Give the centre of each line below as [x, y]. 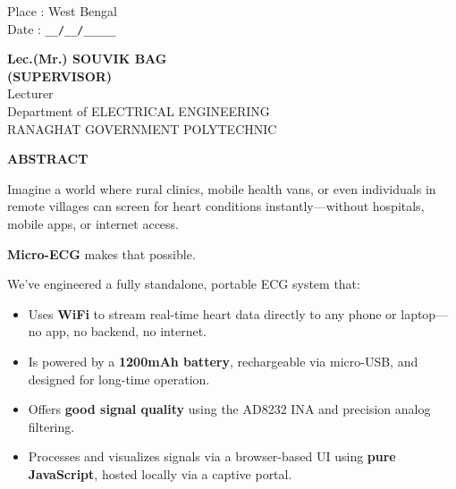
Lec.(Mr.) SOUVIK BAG [87, 59]
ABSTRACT [48, 159]
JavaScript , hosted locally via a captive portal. [160, 473]
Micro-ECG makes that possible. [101, 253]
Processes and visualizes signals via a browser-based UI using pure [212, 456]
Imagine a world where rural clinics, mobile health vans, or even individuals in [222, 188]
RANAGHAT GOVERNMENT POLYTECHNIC [142, 128]
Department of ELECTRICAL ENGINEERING [139, 111]
